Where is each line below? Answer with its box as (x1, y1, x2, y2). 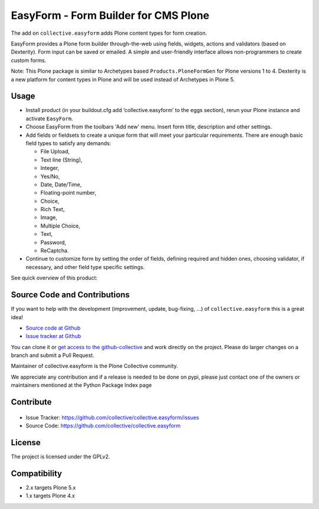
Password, (40, 239, 66, 246)
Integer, (40, 165, 59, 172)
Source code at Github (25, 324, 81, 331)
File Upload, (40, 148, 70, 155)
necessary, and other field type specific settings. (25, 263, 145, 271)
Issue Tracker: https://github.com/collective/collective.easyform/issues (25, 413, 199, 421)
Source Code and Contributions (11, 290, 130, 300)
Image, (40, 214, 57, 221)
